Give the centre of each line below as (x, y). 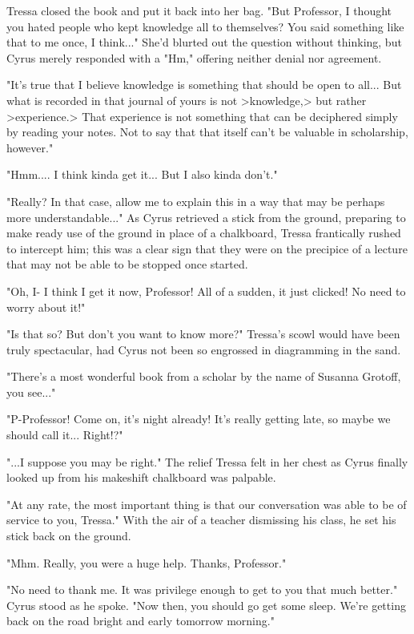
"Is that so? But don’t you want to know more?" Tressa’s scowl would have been (203, 334)
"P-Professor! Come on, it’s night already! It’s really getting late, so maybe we (199, 419)
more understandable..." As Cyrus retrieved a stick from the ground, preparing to (206, 217)
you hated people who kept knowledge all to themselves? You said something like (205, 26)
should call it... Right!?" (65, 435)
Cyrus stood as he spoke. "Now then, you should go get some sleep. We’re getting (206, 605)
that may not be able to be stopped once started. (127, 264)
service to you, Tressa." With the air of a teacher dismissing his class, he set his (201, 520)
